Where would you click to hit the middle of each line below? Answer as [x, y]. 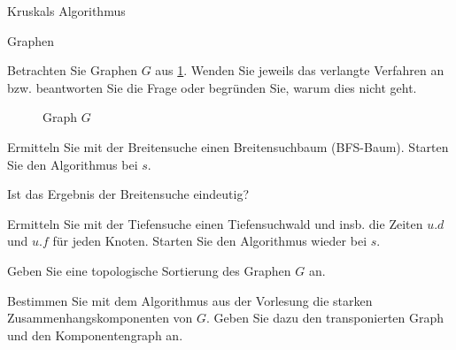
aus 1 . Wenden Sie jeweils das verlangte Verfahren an [300, 70]
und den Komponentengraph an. [95, 335]
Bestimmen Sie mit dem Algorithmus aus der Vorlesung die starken [190, 300]
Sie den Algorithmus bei [73, 164]
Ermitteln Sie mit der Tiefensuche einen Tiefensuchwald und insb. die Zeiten [215, 223]
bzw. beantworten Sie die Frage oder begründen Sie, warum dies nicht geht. [212, 87]
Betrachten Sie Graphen [72, 70]
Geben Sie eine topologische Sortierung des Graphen [149, 270]
